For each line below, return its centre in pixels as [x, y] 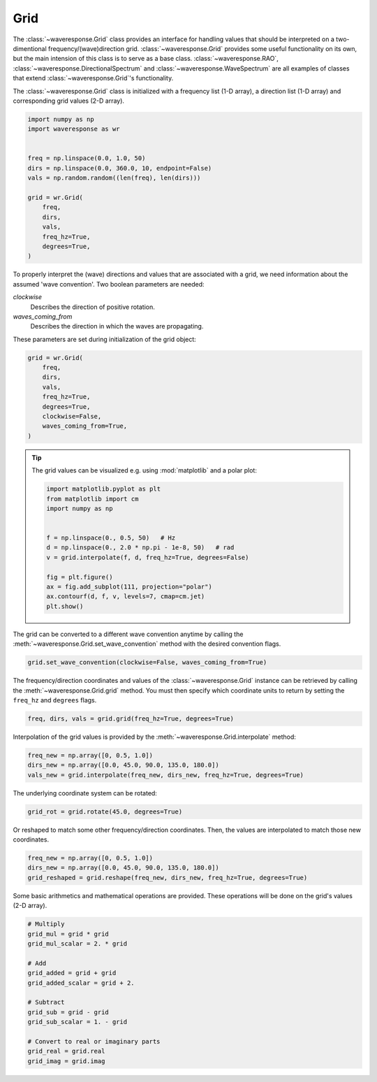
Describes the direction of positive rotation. [93, 307]
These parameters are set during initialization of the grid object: [105, 339]
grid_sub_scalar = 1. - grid [77, 1022]
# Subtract [46, 1002]
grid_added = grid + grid [72, 973]
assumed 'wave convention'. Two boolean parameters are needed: [109, 284]
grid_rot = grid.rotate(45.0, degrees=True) [105, 811]
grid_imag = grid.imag [66, 1061]
